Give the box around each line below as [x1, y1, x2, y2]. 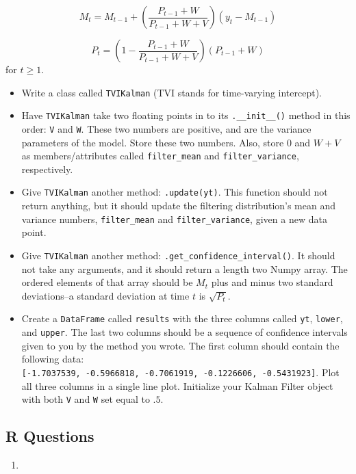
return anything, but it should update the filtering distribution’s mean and [21, 198, 336, 213]
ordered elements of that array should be [21, 275, 193, 289]
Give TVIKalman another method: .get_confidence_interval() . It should [21, 248, 335, 262]
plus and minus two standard [211, 275, 333, 289]
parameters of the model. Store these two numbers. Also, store [21, 135, 284, 149]
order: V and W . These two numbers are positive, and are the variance [21, 121, 311, 135]
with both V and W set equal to [21, 392, 150, 406]
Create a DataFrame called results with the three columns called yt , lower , [21, 311, 343, 326]
